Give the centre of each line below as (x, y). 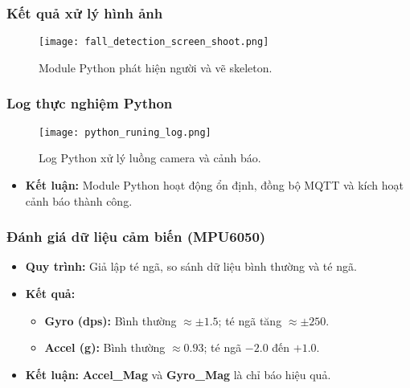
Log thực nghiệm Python (90, 103)
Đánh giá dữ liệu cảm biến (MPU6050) (136, 237)
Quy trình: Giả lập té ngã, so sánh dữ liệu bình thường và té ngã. (191, 266)
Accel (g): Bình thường (105, 347)
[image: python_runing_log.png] (125, 132)
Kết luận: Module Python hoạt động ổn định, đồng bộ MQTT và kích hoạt (214, 184)
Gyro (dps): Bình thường (111, 320)
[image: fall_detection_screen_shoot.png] (154, 42)
